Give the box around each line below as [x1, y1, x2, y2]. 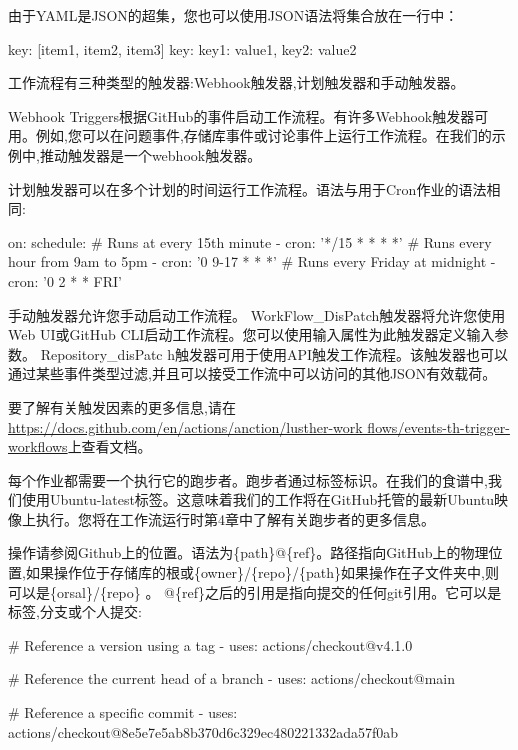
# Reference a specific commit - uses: [8, 702, 238, 723]
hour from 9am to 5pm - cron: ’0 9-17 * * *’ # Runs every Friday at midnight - [8, 251, 496, 272]
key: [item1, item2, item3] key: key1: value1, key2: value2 [8, 38, 357, 59]
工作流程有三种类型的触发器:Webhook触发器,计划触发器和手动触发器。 [8, 72, 465, 93]
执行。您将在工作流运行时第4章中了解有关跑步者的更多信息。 [35, 508, 435, 529]
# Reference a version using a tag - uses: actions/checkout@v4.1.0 [8, 634, 413, 655]
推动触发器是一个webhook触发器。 [39, 144, 262, 165]
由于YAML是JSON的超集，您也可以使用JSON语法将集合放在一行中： [8, 5, 459, 25]
